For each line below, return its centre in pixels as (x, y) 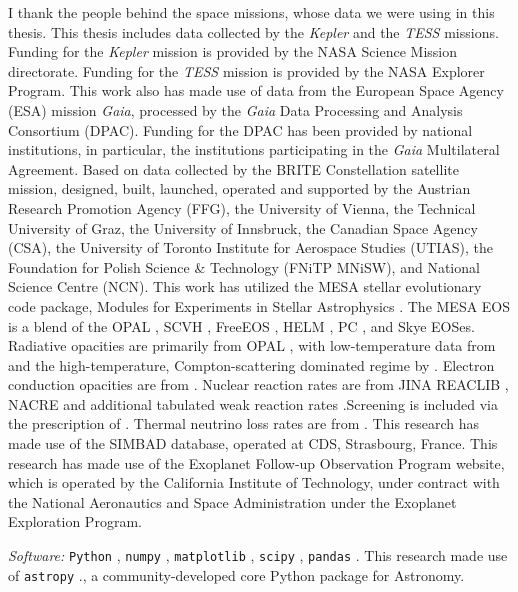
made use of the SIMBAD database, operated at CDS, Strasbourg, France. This (253, 443)
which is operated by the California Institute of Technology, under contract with (254, 482)
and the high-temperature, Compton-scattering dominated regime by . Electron (251, 364)
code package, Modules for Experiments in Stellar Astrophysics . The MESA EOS (259, 305)
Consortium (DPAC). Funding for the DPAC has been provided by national (240, 129)
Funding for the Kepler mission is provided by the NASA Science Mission (232, 51)
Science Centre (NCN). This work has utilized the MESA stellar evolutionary (245, 286)
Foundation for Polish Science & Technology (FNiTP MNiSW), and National (244, 266)
